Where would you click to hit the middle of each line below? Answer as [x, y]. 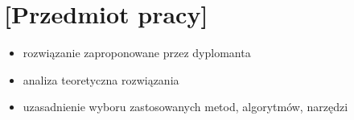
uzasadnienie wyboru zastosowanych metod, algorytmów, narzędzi [185, 107]
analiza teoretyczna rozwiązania [101, 79]
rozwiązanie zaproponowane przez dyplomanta [137, 53]
